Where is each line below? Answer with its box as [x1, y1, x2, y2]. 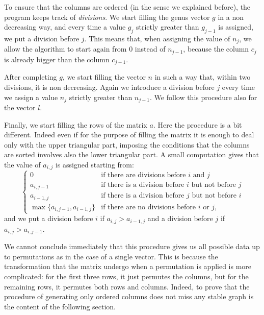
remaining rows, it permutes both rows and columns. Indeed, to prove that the [4, 281, 250, 292]
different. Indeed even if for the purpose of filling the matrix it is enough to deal [4, 129, 254, 140]
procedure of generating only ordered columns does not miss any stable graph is [4, 291, 254, 302]
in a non [218, 11, 244, 22]
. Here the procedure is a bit [153, 119, 242, 130]
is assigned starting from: [55, 159, 134, 169]
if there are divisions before [101, 171, 186, 179]
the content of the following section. [4, 301, 116, 311]
